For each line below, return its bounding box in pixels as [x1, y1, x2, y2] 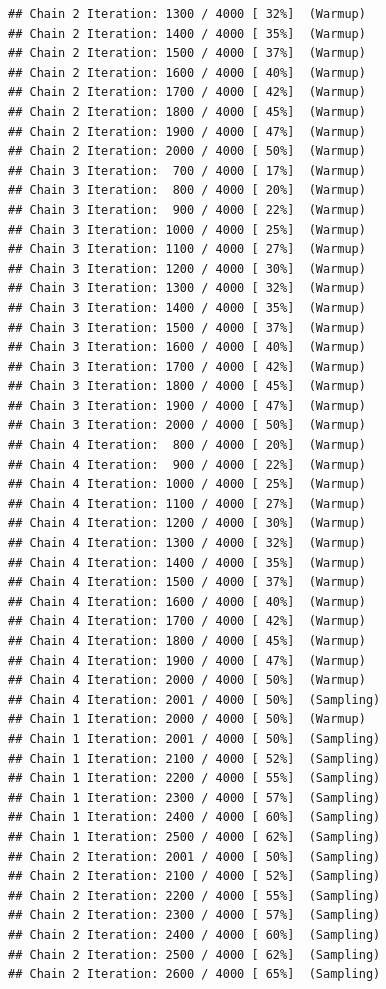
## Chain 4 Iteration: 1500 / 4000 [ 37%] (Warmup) [8, 575, 366, 590]
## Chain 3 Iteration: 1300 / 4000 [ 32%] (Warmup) [8, 281, 366, 296]
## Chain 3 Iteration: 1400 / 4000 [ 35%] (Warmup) [8, 300, 366, 315]
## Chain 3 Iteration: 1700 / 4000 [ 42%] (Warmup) [8, 359, 366, 374]
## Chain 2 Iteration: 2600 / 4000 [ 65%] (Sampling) [8, 967, 381, 982]
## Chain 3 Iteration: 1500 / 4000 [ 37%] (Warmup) [8, 320, 366, 335]
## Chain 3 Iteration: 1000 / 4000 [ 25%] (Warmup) [8, 222, 366, 237]
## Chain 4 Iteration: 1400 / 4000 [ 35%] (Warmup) [8, 555, 366, 570]
